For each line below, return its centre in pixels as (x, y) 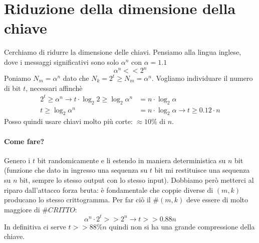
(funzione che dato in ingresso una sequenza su (76, 170)
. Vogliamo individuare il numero (202, 78)
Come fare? (24, 141)
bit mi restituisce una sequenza (202, 170)
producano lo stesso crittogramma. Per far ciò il (77, 200)
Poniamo (18, 78)
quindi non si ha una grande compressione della (182, 226)
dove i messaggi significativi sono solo (62, 62)
